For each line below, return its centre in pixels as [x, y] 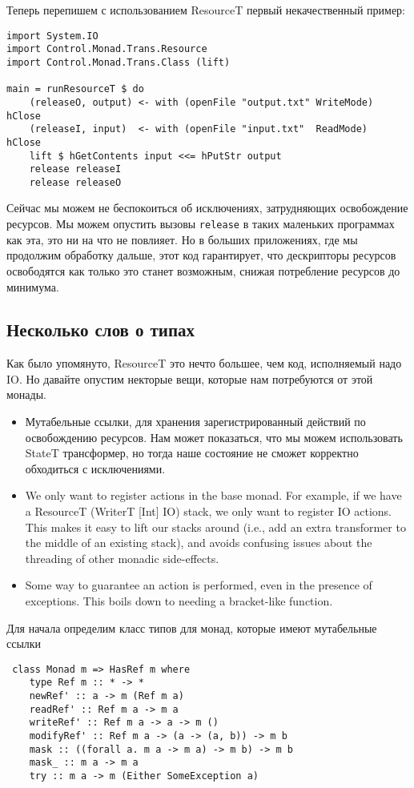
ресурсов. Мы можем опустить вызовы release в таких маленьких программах [201, 224]
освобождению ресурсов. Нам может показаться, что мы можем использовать [214, 437]
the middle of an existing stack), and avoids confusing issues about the [199, 543]
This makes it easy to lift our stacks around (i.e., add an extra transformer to [215, 527]
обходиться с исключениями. [95, 468]
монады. [26, 394]
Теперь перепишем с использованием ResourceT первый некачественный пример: [206, 10]
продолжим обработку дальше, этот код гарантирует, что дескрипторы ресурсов [201, 255]
